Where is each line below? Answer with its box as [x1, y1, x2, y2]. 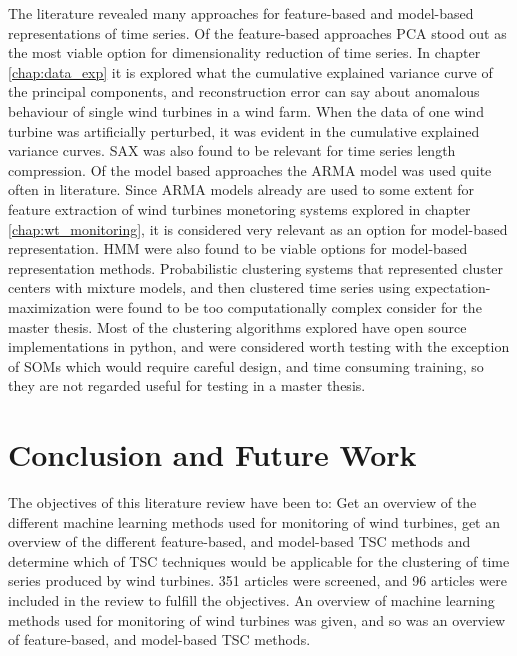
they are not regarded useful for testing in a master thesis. [8, 375, 366, 396]
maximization [8, 296, 91, 317]
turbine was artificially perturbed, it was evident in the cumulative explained [8, 120, 480, 141]
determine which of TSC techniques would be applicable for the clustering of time [8, 550, 510, 571]
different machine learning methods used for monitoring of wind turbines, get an [8, 511, 501, 532]
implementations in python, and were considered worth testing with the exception [8, 336, 510, 357]
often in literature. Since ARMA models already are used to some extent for [8, 179, 475, 200]
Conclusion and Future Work [8, 434, 417, 475]
